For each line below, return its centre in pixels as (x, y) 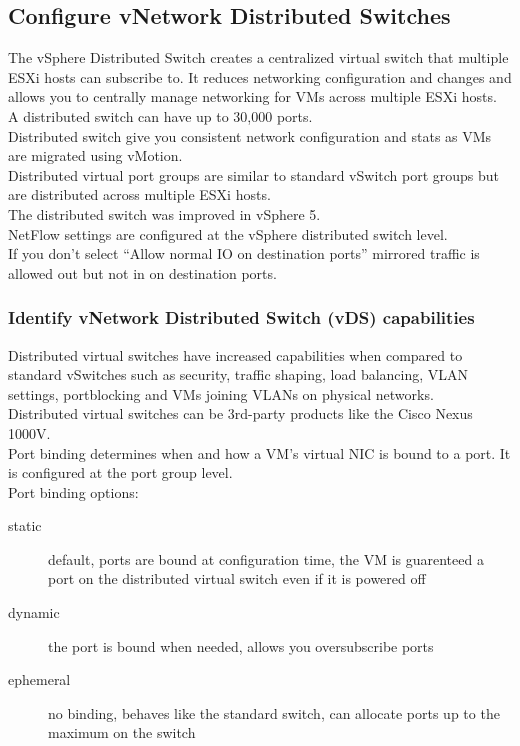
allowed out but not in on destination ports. (142, 272)
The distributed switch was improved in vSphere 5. (164, 213)
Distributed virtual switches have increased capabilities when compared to (235, 354)
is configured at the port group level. (120, 472)
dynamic (34, 612)
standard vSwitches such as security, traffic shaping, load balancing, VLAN (238, 374)
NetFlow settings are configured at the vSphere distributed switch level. (228, 233)
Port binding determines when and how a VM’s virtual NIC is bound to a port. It (259, 452)
